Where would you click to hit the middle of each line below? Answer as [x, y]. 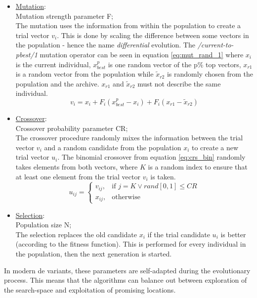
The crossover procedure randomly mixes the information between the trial [129, 138]
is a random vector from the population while [85, 74]
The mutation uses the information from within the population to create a [128, 25]
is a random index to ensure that [198, 166]
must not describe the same [179, 83]
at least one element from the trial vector [78, 176]
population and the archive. [57, 83]
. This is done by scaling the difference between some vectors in [153, 35]
